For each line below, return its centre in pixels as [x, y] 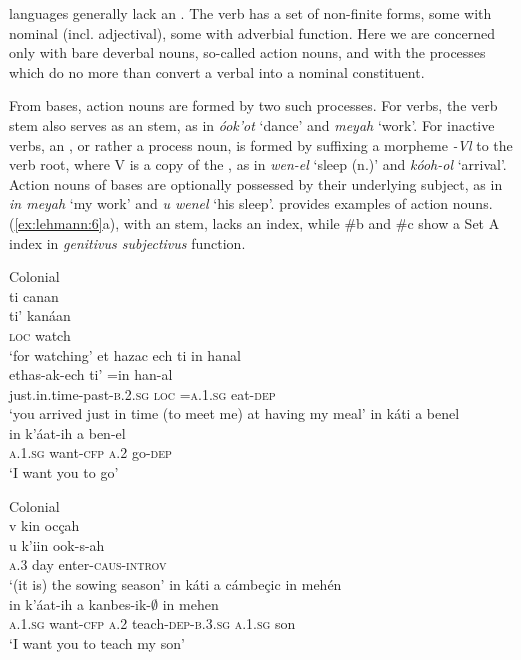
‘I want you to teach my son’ [97, 642]
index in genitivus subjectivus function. [127, 242]
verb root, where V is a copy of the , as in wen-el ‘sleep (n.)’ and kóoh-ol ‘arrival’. [258, 164]
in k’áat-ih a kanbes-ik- [80, 603]
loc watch [40, 334]
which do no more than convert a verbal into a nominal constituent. [217, 71]
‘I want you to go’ [64, 472]
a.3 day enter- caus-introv [88, 564]
